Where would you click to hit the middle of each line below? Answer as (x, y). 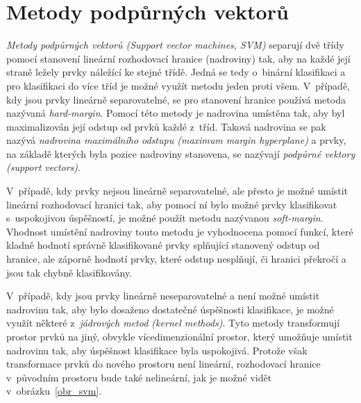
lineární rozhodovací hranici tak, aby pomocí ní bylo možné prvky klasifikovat (172, 204)
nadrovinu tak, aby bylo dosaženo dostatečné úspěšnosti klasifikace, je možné (170, 309)
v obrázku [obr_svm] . (54, 391)
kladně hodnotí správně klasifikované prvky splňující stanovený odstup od (163, 245)
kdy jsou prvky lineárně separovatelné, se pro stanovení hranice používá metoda (176, 99)
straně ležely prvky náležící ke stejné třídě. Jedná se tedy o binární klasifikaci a (176, 72)
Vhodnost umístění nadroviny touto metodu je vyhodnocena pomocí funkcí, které (180, 231)
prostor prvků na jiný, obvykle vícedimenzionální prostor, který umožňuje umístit (179, 336)
